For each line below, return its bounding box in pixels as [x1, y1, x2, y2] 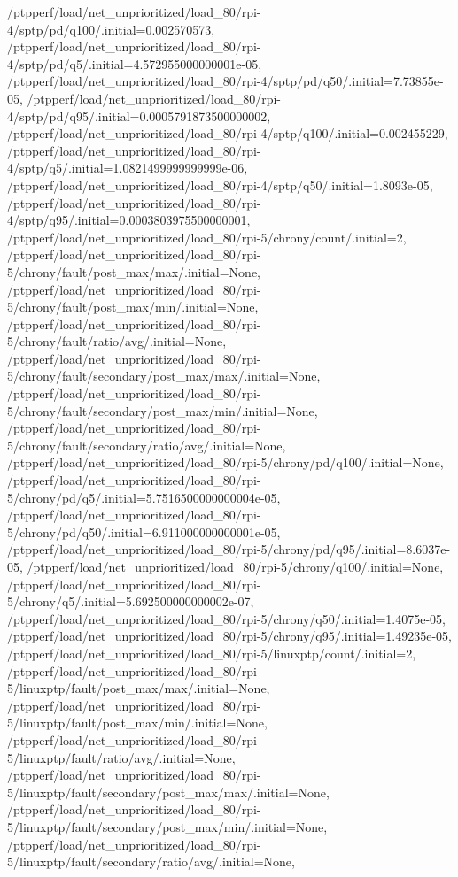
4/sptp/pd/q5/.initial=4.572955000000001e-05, [7, 54, 262, 73]
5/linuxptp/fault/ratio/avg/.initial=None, [7, 748, 236, 766]
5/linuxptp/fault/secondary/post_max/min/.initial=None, [7, 817, 328, 835]
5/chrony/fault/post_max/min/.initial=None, [7, 297, 259, 316]
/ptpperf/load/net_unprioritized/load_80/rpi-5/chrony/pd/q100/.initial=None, [7, 453, 444, 472]
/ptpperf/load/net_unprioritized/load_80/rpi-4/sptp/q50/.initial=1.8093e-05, [7, 175, 433, 194]
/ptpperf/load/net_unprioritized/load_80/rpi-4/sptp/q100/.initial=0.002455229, [7, 124, 448, 142]
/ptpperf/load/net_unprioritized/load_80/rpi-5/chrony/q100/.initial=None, [27, 558, 444, 575]
